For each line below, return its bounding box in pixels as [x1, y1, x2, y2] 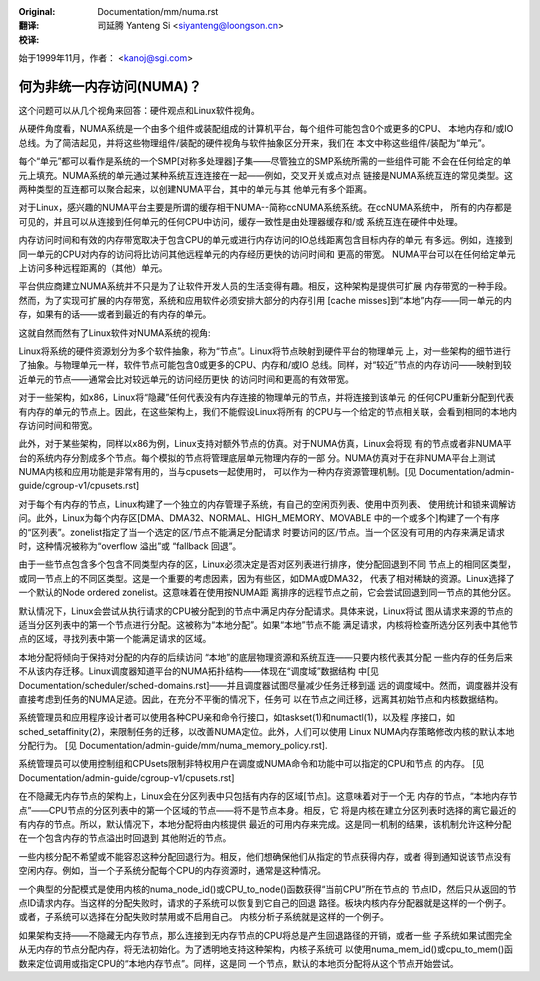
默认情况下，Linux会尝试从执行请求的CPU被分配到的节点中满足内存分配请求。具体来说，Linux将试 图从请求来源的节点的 [18, 605, 514, 617]
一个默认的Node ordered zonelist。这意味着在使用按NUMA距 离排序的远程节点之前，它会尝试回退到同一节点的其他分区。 [18, 586, 517, 599]
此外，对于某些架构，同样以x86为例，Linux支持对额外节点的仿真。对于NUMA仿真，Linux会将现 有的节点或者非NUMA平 [18, 438, 512, 450]
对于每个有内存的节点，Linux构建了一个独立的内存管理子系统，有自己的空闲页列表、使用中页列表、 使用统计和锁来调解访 [18, 498, 517, 510]
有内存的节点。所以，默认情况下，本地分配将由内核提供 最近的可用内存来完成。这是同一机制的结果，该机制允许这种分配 [18, 818, 512, 830]
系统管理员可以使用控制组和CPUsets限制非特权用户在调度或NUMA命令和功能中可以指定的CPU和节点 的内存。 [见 [18, 758, 485, 770]
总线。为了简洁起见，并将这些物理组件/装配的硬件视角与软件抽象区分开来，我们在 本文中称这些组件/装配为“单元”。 [18, 136, 491, 149]
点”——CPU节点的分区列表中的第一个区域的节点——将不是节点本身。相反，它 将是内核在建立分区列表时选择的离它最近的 [18, 804, 517, 816]
